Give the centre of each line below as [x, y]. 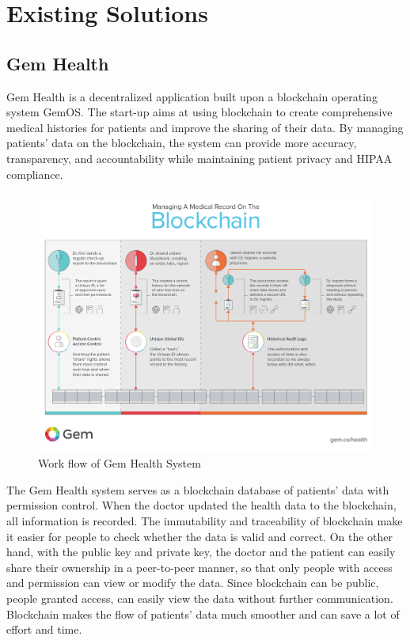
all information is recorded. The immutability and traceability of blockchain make [205, 521]
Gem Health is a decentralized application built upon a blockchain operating [192, 96]
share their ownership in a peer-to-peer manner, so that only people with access [199, 567]
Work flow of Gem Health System [120, 463]
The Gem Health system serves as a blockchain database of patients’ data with [198, 489]
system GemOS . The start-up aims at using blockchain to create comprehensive [199, 112]
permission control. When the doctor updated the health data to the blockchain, [201, 505]
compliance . [35, 174]
